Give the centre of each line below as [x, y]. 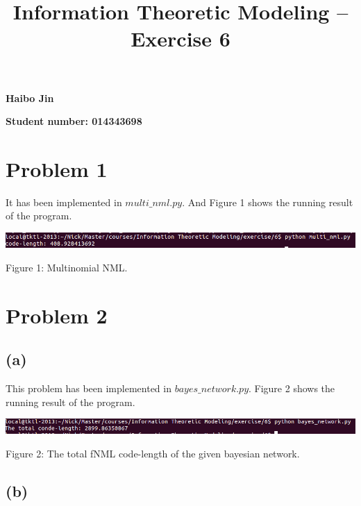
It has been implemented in [64, 202]
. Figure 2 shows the [292, 388]
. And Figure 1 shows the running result [268, 202]
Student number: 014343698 [74, 121]
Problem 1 [57, 168]
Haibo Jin [30, 98]
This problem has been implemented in [89, 388]
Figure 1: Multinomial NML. [67, 267]
